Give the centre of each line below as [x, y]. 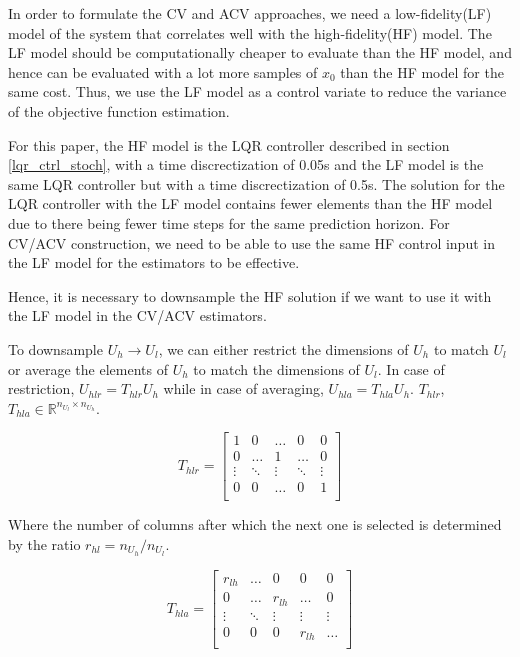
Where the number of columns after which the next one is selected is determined [255, 524]
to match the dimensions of [276, 368]
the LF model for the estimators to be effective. [154, 262]
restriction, [41, 388]
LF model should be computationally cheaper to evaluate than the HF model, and [260, 52]
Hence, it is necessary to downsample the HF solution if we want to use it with [250, 295]
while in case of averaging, [243, 388]
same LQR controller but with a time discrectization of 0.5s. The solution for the [256, 183]
